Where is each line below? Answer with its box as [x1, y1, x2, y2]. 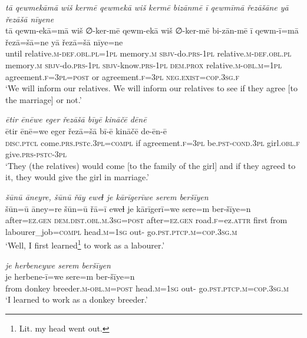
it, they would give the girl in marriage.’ [5, 171, 149, 183]
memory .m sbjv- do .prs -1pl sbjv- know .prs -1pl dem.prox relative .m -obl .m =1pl [5, 58, 282, 71]
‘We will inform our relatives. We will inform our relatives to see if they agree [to [5, 82, 298, 94]
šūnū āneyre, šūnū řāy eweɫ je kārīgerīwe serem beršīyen [5, 190, 209, 203]
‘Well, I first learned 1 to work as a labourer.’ [5, 237, 165, 251]
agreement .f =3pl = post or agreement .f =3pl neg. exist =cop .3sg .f [5, 70, 240, 82]
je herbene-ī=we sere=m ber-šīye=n [5, 270, 135, 283]
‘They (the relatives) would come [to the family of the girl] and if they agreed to [5, 159, 296, 171]
